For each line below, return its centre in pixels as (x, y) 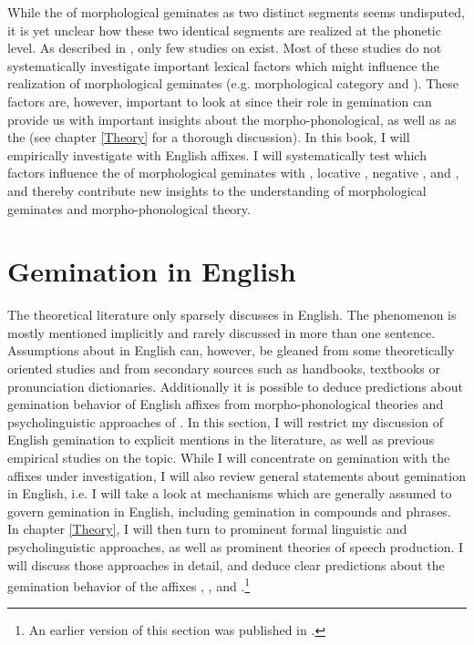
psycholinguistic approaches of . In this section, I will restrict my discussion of (225, 421)
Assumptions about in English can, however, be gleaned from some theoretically (231, 350)
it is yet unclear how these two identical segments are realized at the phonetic (224, 30)
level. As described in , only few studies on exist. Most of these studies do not (225, 48)
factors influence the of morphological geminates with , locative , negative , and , (233, 173)
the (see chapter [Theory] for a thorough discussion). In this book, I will (209, 137)
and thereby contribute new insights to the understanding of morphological (217, 190)
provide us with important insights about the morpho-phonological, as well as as (232, 119)
